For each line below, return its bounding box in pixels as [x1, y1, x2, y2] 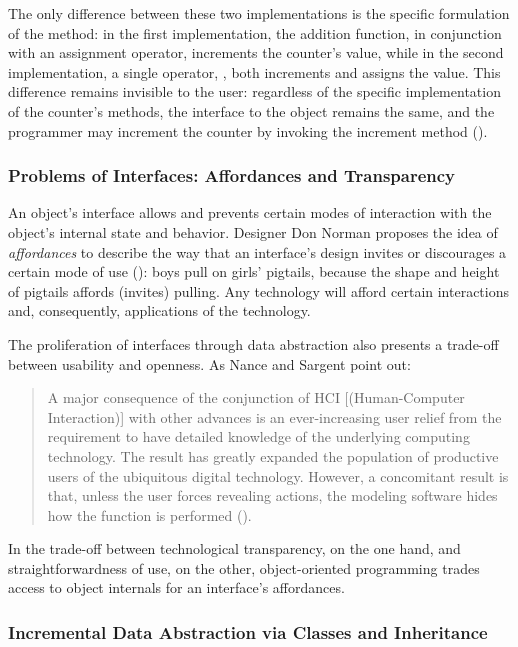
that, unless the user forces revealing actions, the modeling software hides [47, 485, 498, 506]
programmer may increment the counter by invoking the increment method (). [8, 120, 488, 141]
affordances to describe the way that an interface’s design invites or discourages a [8, 241, 507, 262]
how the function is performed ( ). [47, 504, 252, 525]
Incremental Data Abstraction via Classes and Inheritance [8, 619, 488, 644]
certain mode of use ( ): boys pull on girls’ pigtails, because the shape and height [8, 261, 500, 282]
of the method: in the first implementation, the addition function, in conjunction [8, 22, 502, 43]
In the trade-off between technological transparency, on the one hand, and [8, 538, 461, 559]
